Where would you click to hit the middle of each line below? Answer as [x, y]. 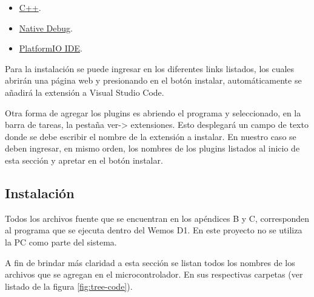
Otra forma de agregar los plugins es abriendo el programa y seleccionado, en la [153, 112]
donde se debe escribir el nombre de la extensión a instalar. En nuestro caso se [151, 136]
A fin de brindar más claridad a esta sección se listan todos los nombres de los [150, 262]
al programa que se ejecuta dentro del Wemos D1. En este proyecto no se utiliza [154, 230]
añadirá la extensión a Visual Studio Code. [85, 92]
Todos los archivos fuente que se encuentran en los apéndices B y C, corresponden [157, 218]
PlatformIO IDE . [51, 48]
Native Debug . [46, 28]
